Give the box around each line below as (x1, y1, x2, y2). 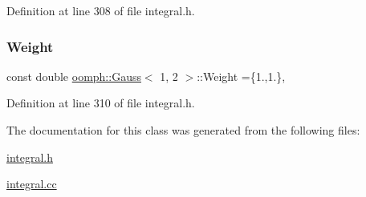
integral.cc (6, 175, 57, 192)
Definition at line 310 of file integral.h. (6, 94, 195, 111)
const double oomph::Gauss (6, 67, 141, 84)
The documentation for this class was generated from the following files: (6, 122, 360, 138)
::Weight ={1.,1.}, (197, 67, 286, 84)
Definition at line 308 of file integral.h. (6, 2, 195, 18)
